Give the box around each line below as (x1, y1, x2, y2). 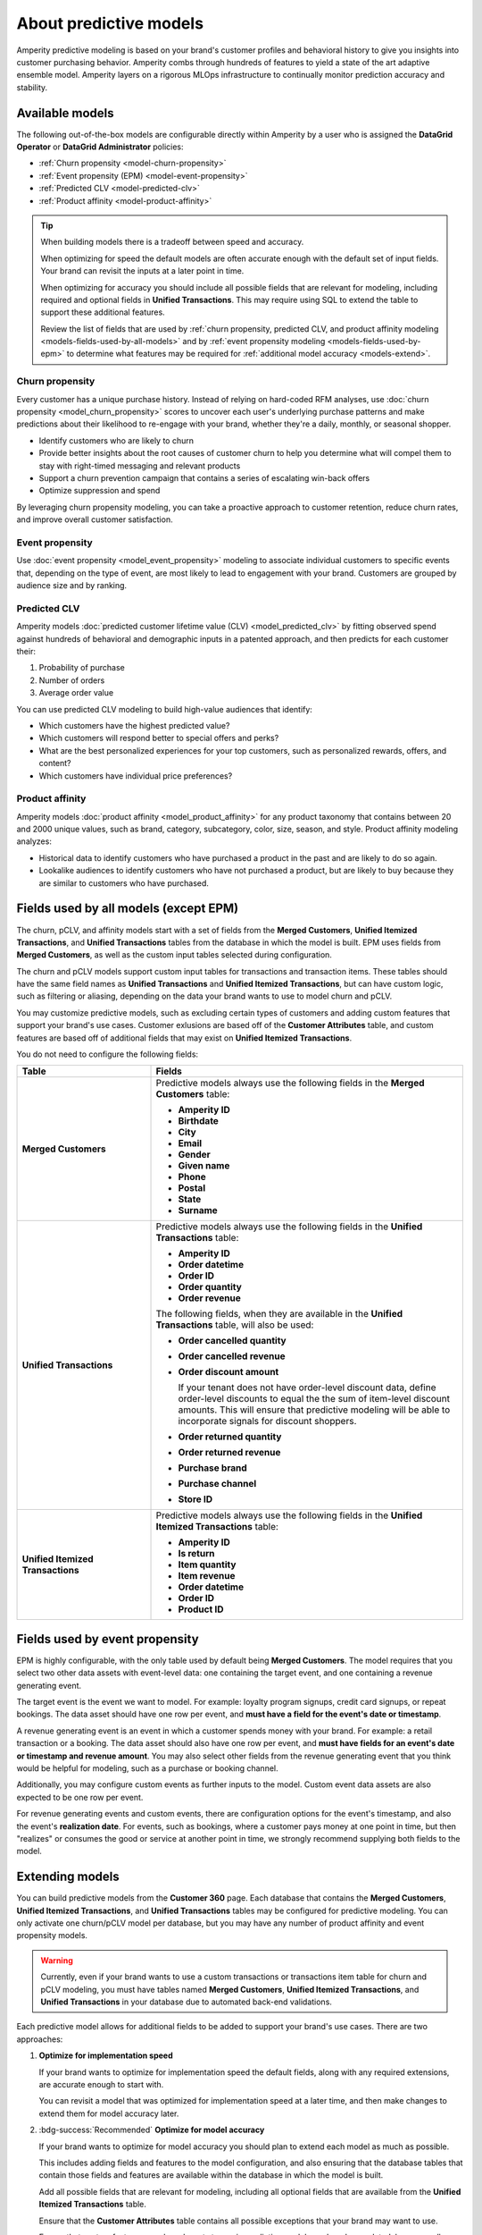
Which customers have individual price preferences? (38, 770, 233, 781)
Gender (178, 1149, 212, 1161)
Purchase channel (178, 1478, 257, 1490)
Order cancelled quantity (178, 1335, 287, 1347)
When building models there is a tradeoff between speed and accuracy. (40, 237, 304, 248)
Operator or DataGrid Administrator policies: (16, 141, 184, 152)
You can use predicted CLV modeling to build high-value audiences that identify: (16, 704, 312, 714)
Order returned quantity (178, 1430, 282, 1443)
